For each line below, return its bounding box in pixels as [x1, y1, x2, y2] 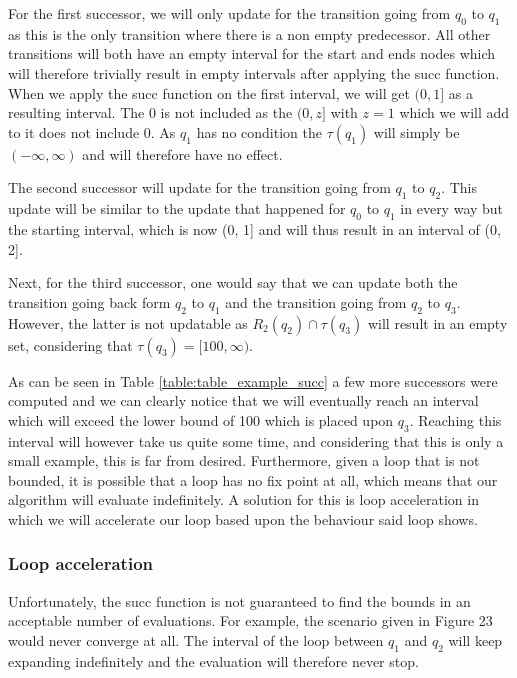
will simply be [373, 121, 460, 142]
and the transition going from [225, 291, 407, 312]
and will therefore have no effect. [82, 143, 283, 164]
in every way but [400, 198, 504, 219]
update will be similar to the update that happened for [8, 198, 346, 219]
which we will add [399, 102, 510, 123]
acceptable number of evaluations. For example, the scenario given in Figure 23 [8, 610, 493, 631]
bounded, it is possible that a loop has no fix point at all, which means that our [8, 469, 498, 490]
